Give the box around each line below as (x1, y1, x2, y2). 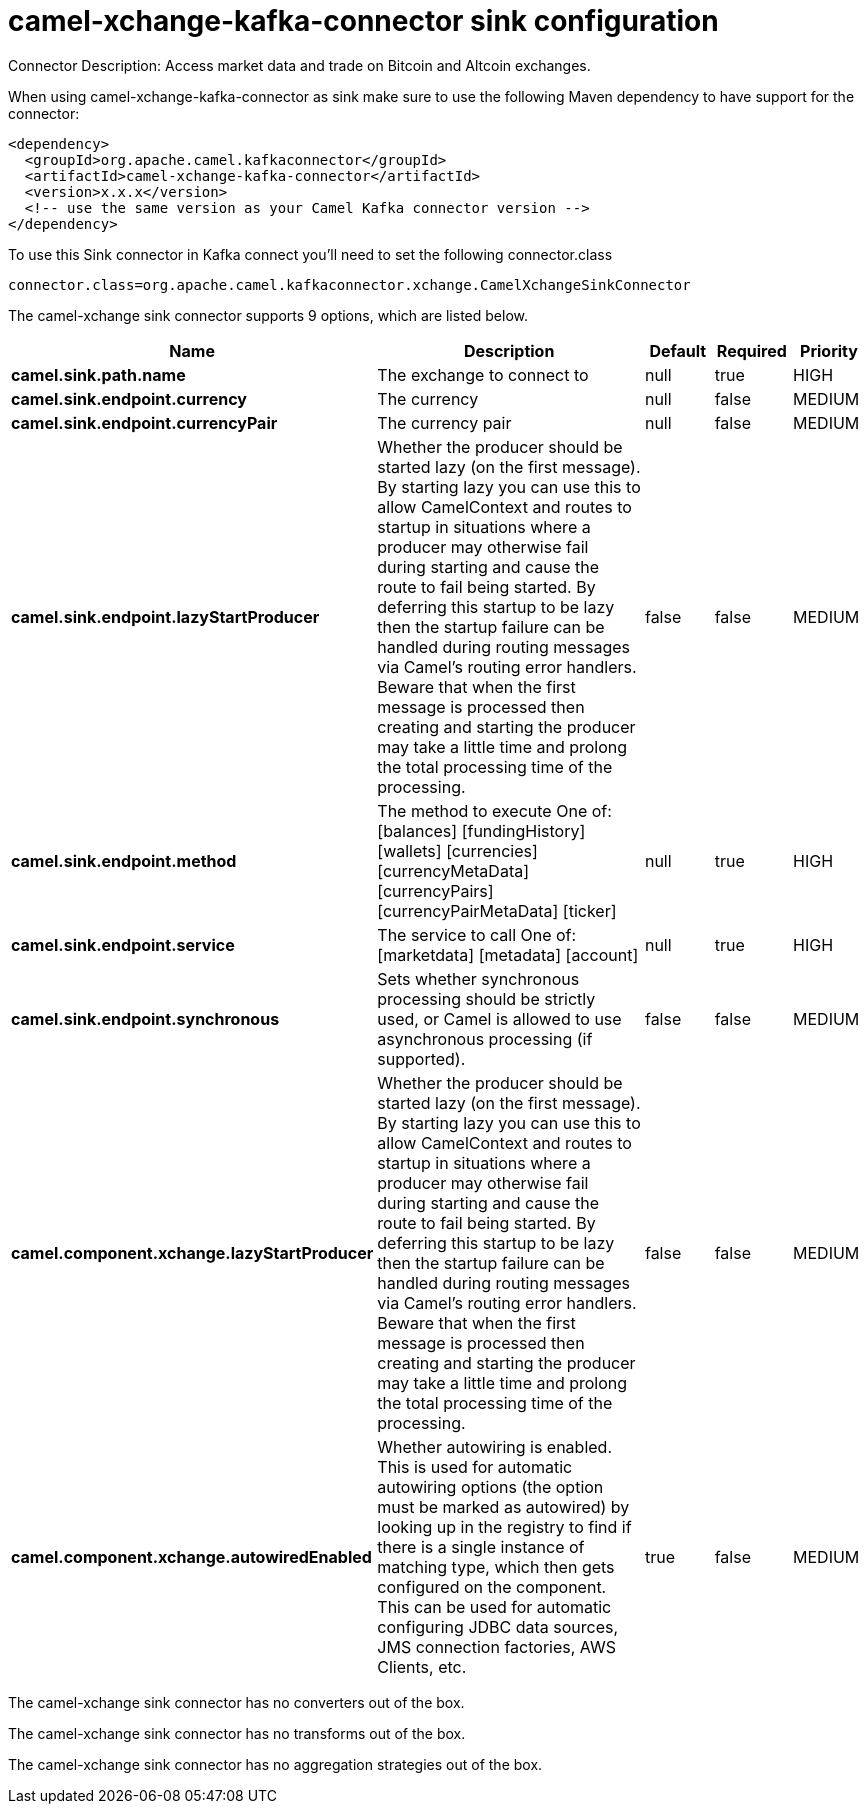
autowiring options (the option (377, 1476, 604, 1497)
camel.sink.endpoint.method (11, 850, 237, 871)
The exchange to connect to (377, 364, 589, 385)
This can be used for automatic (377, 1596, 612, 1617)
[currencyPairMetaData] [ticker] (377, 900, 617, 921)
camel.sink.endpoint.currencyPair (11, 412, 278, 433)
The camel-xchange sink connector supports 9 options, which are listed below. (8, 306, 528, 324)
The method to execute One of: (377, 800, 612, 821)
